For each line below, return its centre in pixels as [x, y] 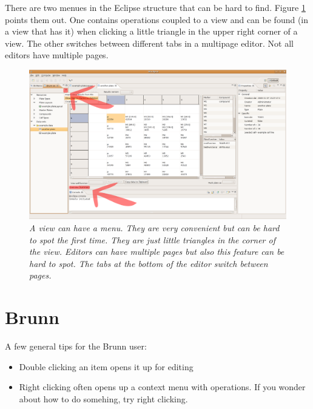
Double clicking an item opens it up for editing [106, 366]
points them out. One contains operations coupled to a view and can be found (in [157, 19]
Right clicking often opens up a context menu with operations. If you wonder [162, 387]
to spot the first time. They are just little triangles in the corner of [152, 239]
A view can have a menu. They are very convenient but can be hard [154, 227]
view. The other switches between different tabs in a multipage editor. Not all [149, 43]
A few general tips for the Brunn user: [76, 346]
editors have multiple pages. [57, 55]
